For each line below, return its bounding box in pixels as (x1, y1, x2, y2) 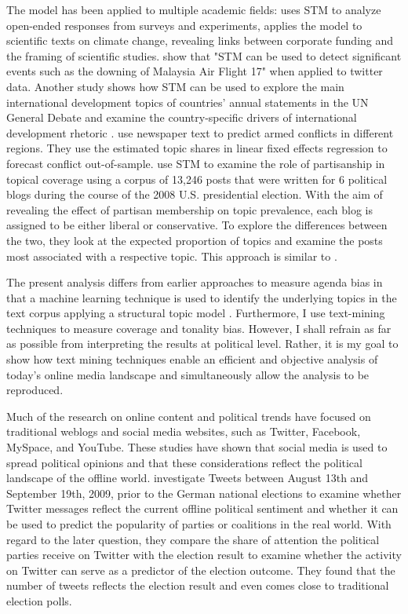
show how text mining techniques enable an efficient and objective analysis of (6, 351, 378, 367)
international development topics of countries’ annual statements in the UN (6, 93, 369, 110)
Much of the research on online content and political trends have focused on (6, 408, 371, 424)
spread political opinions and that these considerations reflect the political (6, 454, 362, 470)
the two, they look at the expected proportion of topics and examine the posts (6, 232, 383, 248)
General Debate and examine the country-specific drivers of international (6, 109, 357, 126)
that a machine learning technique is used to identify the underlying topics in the (6, 289, 397, 305)
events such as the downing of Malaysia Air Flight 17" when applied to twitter (6, 63, 383, 79)
